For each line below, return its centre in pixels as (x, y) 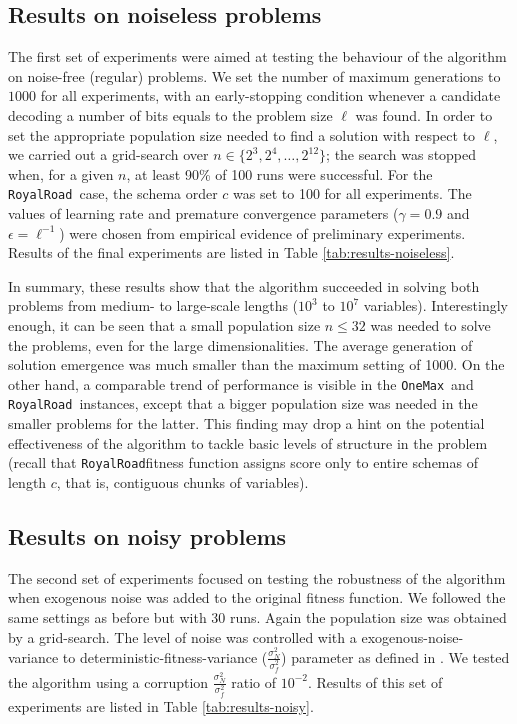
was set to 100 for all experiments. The (352, 193)
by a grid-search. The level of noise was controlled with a (182, 636)
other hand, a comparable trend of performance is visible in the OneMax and (241, 383)
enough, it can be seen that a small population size (164, 324)
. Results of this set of (375, 681)
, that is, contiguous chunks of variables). (182, 481)
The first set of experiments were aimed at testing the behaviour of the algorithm (257, 56)
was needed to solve (430, 324)
